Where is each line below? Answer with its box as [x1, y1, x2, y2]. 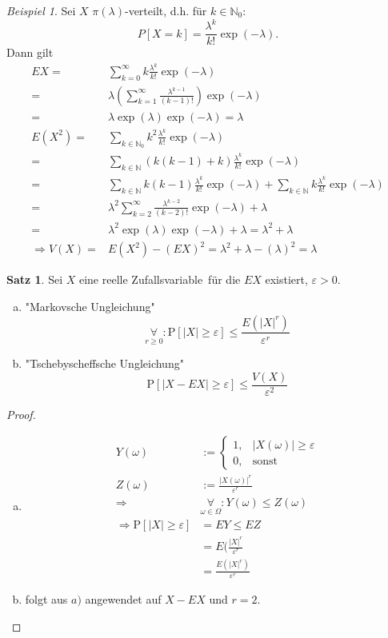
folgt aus [25, 591, 68, 608]
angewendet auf [85, 591, 162, 608]
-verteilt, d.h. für [124, 2, 207, 18]
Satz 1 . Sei [6, 271, 63, 288]
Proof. [6, 405, 36, 422]
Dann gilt [6, 44, 54, 61]
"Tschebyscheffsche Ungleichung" [25, 355, 184, 372]
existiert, [265, 271, 308, 288]
